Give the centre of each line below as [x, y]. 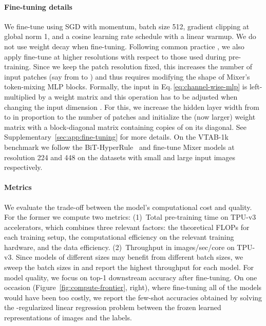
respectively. [23, 167]
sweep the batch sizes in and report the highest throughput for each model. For [129, 267]
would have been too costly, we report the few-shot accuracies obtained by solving [133, 297]
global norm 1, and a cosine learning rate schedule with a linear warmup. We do [130, 36]
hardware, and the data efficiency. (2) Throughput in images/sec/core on [119, 247]
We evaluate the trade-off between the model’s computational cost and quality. [128, 207]
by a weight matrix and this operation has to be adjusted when [138, 96]
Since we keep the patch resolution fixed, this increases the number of [143, 66]
